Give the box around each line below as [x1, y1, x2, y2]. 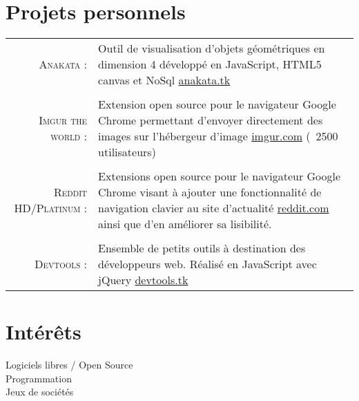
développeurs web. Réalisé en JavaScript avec [98, 256, 317, 272]
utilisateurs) [98, 144, 156, 160]
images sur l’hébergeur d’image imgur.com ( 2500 [98, 128, 338, 144]
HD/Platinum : [14, 200, 88, 216]
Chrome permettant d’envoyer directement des [98, 112, 323, 129]
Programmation [6, 371, 72, 385]
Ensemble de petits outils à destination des [98, 240, 306, 257]
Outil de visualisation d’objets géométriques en [98, 40, 325, 57]
